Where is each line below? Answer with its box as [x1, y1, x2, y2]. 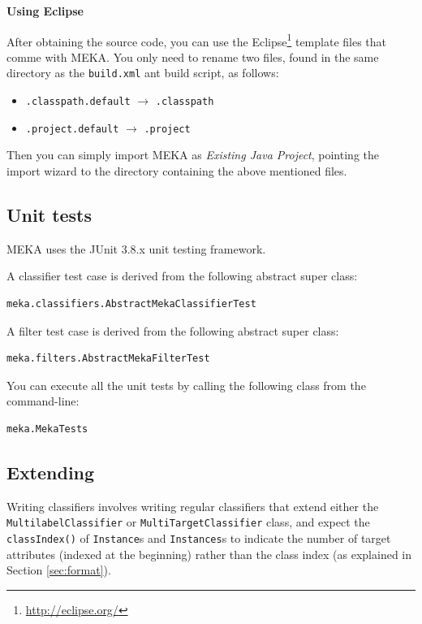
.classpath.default [25, 96, 131, 108]
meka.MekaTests [6, 422, 88, 435]
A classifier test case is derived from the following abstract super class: [6, 267, 358, 284]
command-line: [6, 392, 80, 409]
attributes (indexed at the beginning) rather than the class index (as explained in [6, 545, 412, 562]
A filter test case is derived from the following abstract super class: [6, 322, 339, 339]
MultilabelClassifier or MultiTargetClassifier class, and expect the [6, 513, 370, 531]
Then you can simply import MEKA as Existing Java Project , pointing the [6, 146, 379, 163]
